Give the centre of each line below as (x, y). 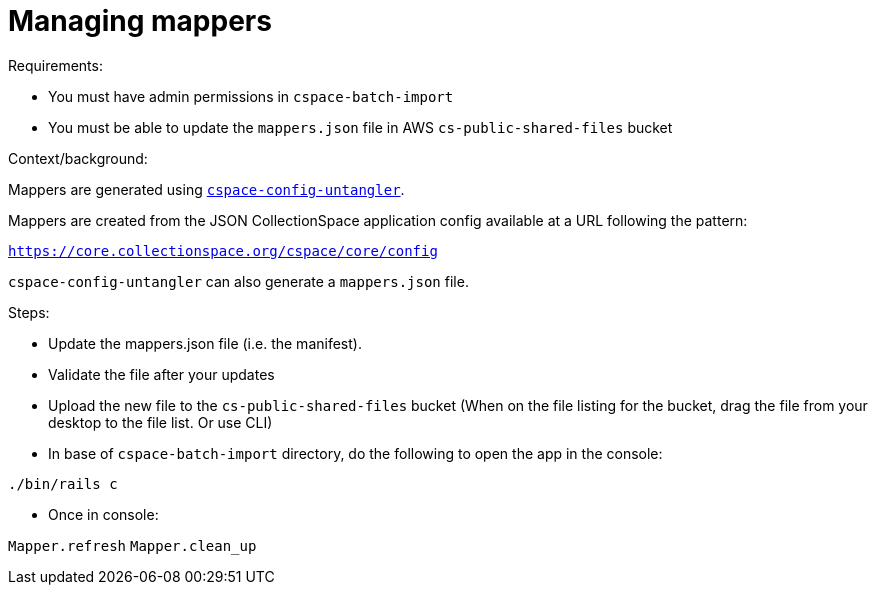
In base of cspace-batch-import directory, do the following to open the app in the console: (355, 453)
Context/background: (78, 158)
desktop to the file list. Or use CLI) (160, 422)
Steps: (29, 312)
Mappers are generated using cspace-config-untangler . (206, 189)
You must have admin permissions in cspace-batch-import (251, 96)
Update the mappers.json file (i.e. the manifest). (205, 343)
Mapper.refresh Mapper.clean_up (132, 545)
